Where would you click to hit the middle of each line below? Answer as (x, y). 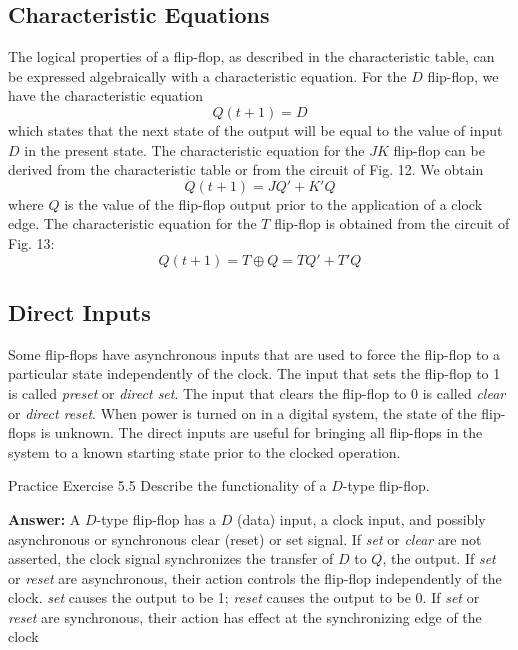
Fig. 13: (31, 242)
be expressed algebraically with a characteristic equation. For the (207, 75)
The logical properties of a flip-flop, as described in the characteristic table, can (251, 56)
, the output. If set (439, 558)
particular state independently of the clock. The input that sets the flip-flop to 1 (254, 373)
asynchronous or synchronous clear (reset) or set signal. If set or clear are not (245, 538)
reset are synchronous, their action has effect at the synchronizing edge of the (245, 616)
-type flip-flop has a (156, 518)
